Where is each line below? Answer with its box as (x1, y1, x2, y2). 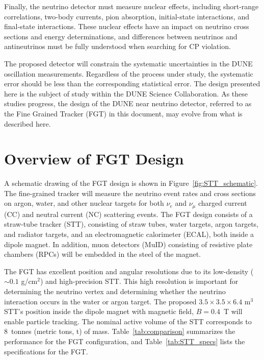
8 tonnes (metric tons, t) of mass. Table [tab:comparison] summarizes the (4, 326, 235, 337)
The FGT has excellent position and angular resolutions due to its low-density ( (4, 266, 254, 276)
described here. (4, 118, 51, 129)
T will (223, 306, 243, 317)
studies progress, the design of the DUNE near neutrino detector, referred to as (4, 98, 252, 109)
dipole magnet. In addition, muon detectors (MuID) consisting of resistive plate (4, 238, 253, 249)
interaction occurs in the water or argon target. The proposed (4, 296, 197, 306)
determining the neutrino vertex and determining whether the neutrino (4, 286, 226, 297)
